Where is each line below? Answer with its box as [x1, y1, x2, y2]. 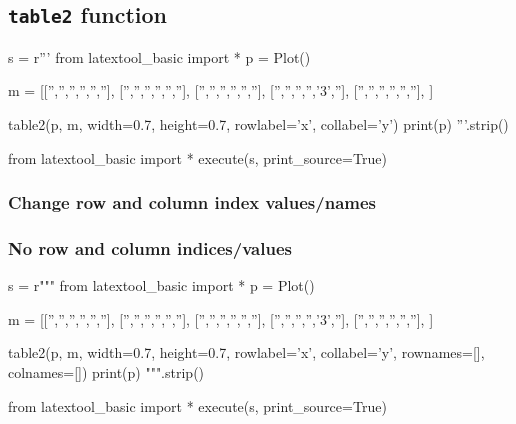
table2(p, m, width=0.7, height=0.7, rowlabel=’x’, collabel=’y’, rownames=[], [8, 342, 485, 363]
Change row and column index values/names [8, 190, 377, 215]
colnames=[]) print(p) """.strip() [8, 362, 205, 382]
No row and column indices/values [8, 235, 292, 260]
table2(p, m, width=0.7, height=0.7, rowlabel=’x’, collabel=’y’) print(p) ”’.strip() [8, 113, 509, 134]
